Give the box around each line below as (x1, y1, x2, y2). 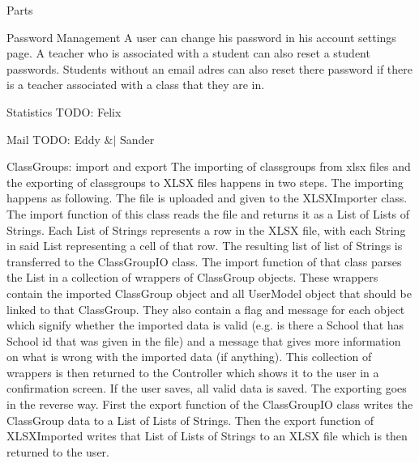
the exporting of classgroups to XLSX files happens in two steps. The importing (6, 173, 404, 190)
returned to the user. (6, 443, 109, 460)
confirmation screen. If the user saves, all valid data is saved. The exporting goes (6, 380, 407, 397)
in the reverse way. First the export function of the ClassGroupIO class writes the (6, 396, 413, 413)
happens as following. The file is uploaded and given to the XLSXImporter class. (6, 189, 408, 206)
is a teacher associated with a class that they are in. (6, 76, 265, 93)
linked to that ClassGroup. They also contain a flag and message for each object (6, 300, 405, 317)
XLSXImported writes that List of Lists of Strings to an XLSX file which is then (6, 427, 408, 444)
